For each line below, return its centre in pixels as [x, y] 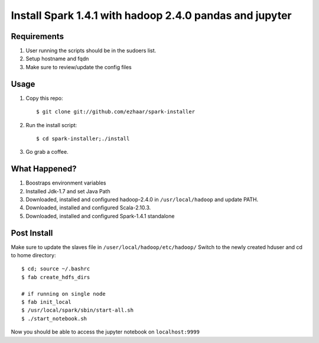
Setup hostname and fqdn [57, 59]
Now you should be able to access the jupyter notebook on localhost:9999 [105, 332]
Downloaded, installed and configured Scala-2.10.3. [88, 208]
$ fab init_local [46, 302]
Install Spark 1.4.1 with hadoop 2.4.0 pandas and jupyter [151, 15]
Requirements [38, 36]
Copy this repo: [44, 98]
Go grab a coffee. [47, 152]
